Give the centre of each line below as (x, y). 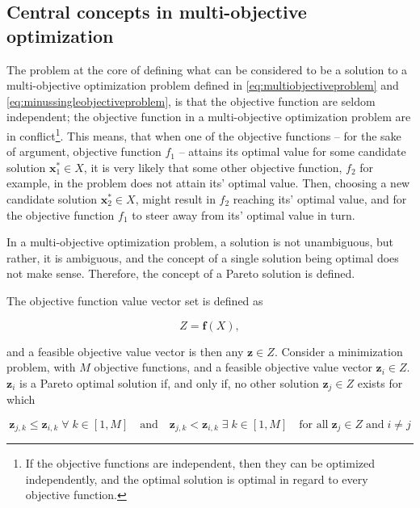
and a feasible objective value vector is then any (125, 351)
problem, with (41, 367)
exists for (380, 382)
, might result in (175, 199)
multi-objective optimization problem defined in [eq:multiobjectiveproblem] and (203, 85)
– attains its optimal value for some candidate (292, 151)
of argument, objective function (84, 151)
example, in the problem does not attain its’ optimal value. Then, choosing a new (208, 183)
